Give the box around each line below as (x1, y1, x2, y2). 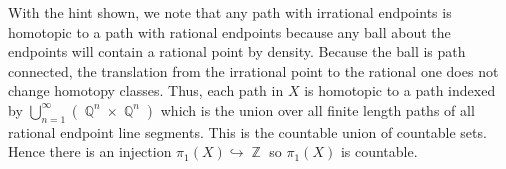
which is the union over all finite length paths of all (160, 99, 475, 120)
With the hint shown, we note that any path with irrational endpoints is (8, 2, 452, 22)
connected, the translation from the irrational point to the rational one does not (8, 60, 499, 81)
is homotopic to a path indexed (304, 80, 496, 101)
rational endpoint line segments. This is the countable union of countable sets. (8, 121, 487, 142)
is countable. (340, 141, 418, 162)
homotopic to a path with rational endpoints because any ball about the (8, 21, 451, 42)
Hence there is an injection (8, 141, 172, 162)
